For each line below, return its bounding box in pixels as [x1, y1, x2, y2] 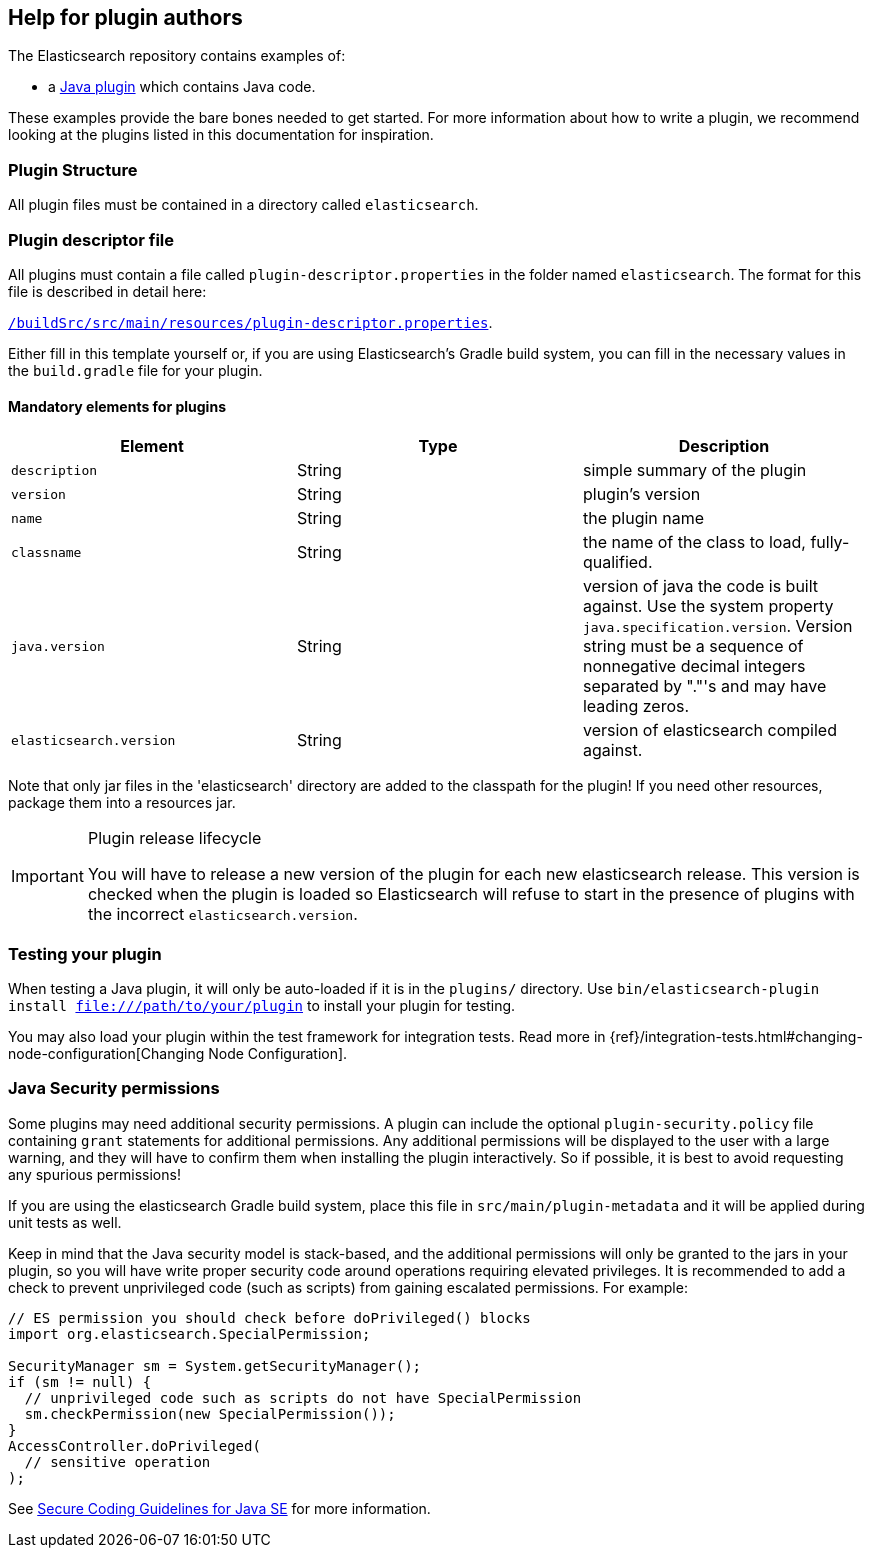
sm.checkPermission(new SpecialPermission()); [24, 1405, 396, 1422]
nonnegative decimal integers [582, 656, 806, 677]
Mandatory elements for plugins [8, 397, 226, 415]
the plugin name [582, 508, 705, 529]
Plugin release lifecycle [87, 828, 262, 849]
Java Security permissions [8, 1078, 220, 1099]
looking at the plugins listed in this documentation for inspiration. [8, 126, 434, 144]
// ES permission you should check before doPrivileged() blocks [8, 1309, 531, 1326]
